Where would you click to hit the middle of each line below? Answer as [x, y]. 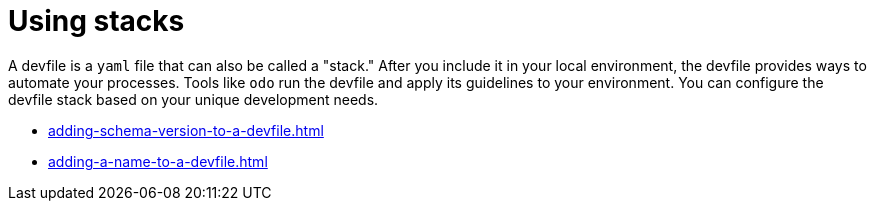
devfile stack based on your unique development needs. [193, 99]
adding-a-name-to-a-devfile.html [158, 161]
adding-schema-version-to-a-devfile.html [186, 130]
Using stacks [96, 21]
